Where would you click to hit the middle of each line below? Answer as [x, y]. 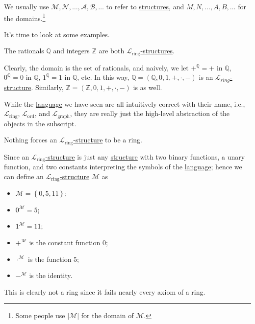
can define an [24, 176]
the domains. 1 [25, 17]
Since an [17, 156]
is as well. [148, 87]
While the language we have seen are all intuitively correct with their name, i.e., [125, 104]
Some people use [40, 315]
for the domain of [107, 315]
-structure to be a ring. [108, 140]
